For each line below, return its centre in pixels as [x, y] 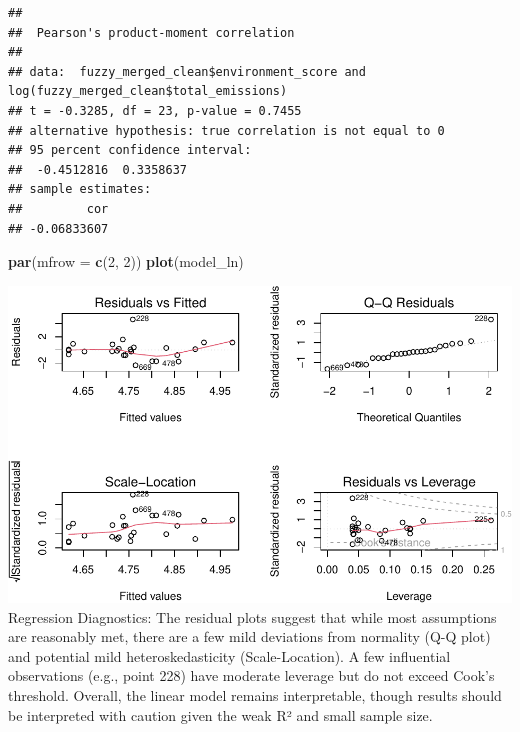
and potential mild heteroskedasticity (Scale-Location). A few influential [229, 655]
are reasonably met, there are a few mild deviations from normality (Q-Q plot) [249, 636]
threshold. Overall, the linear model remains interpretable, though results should [255, 694]
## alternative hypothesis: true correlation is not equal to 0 [226, 130]
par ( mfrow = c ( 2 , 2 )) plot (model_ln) [126, 261]
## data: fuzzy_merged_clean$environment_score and [187, 71]
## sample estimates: [80, 189]
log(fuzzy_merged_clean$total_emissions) [148, 91]
